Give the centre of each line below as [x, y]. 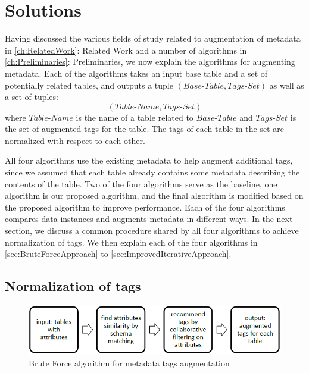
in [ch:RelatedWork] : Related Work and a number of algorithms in [126, 50]
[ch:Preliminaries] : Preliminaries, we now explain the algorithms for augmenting [150, 62]
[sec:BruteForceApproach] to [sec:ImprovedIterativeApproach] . [118, 254]
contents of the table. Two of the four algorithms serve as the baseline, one [141, 184]
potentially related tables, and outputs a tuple [89, 85]
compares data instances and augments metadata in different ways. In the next [149, 219]
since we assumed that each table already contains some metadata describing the [152, 172]
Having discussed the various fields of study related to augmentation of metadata [153, 38]
